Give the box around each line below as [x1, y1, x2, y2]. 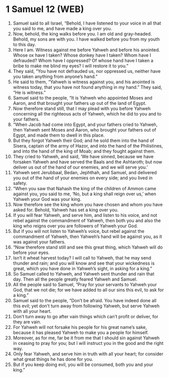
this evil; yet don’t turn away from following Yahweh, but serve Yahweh [13, 303, 160, 309]
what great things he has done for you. [13, 356, 93, 362]
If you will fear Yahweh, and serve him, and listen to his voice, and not [13, 212, 157, 218]
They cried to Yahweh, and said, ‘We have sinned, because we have [13, 153, 154, 159]
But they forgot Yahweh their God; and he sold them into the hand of [13, 137, 154, 144]
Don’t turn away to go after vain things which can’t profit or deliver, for [13, 313, 158, 319]
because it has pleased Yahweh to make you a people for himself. [13, 329, 149, 335]
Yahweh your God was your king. [13, 196, 82, 202]
